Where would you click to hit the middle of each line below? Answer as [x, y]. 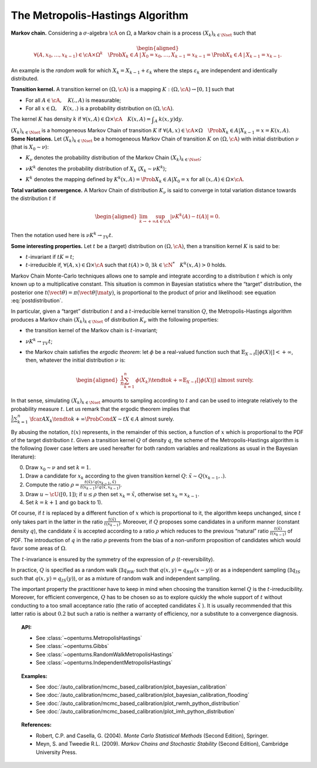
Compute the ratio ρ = [53, 485]
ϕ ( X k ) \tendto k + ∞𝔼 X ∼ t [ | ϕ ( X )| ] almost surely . [194, 381]
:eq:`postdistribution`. [37, 300]
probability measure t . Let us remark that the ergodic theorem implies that [100, 409]
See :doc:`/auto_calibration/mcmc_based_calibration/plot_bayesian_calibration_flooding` [143, 695]
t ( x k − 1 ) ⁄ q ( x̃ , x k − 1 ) [100, 488]
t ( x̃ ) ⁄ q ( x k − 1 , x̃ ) [100, 482]
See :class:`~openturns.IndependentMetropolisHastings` [104, 663]
